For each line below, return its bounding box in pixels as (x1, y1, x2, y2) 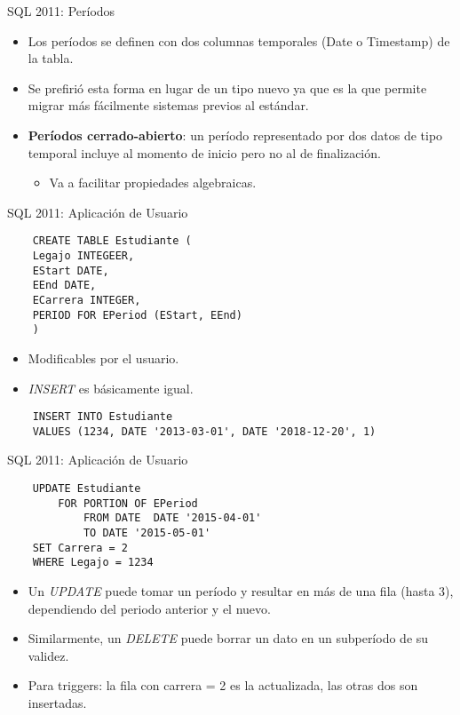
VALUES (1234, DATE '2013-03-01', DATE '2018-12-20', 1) (32, 425, 377, 438)
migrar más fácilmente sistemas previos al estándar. (28, 96, 309, 115)
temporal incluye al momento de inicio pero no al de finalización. (28, 143, 381, 162)
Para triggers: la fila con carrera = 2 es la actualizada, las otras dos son (28, 676, 418, 695)
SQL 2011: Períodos (7, 2, 115, 20)
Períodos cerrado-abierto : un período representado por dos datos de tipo (28, 125, 443, 144)
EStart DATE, (32, 264, 109, 277)
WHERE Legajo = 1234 (32, 556, 154, 569)
